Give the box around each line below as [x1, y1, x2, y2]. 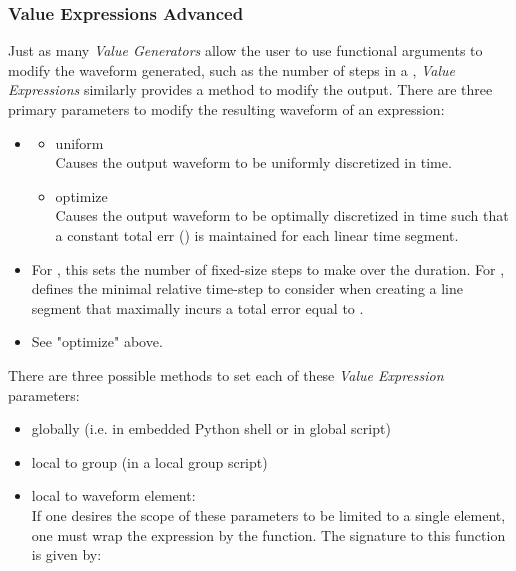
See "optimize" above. [31, 331, 163, 352]
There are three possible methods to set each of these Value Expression [8, 364, 444, 385]
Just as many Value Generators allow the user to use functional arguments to [8, 40, 483, 61]
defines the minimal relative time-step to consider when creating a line [31, 278, 463, 299]
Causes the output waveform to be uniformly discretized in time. [55, 152, 452, 173]
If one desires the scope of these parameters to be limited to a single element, [31, 504, 506, 525]
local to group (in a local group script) [31, 451, 268, 472]
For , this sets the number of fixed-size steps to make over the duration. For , [31, 258, 505, 279]
